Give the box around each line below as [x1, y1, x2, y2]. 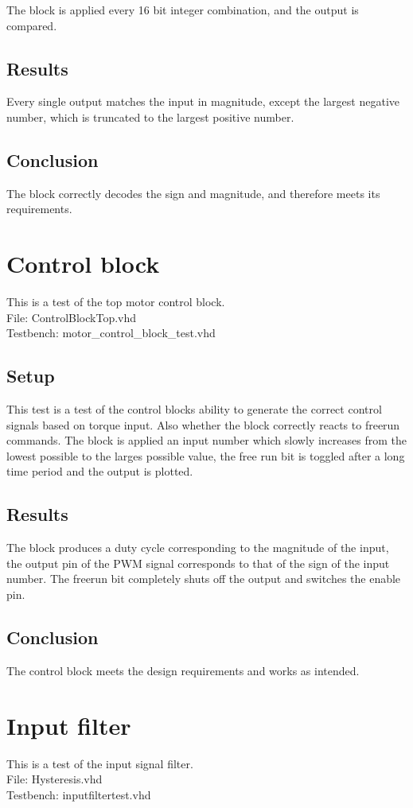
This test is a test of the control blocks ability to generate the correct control [6, 401, 382, 418]
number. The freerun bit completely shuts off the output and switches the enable [6, 570, 401, 587]
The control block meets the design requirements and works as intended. [6, 662, 360, 678]
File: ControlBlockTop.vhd [6, 309, 137, 325]
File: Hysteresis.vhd [6, 771, 103, 787]
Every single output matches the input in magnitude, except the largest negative [6, 93, 400, 110]
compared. [6, 17, 57, 33]
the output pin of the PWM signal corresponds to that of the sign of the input [6, 554, 390, 571]
